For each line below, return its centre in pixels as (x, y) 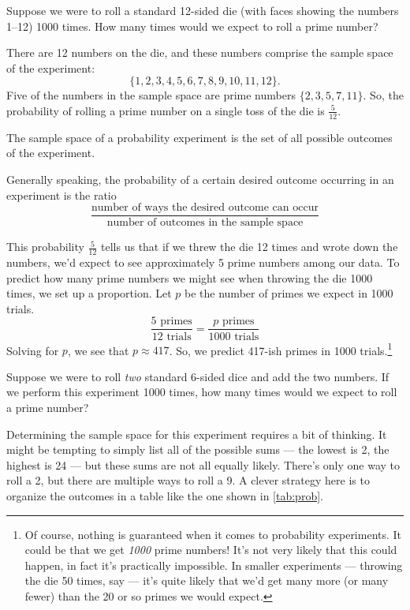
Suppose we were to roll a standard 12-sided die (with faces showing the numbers (203, 10)
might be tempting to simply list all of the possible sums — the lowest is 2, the (198, 449)
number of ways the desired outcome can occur (205, 208)
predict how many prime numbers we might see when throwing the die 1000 (190, 277)
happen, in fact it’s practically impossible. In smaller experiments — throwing (214, 565)
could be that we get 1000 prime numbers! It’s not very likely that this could (211, 550)
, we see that (98, 350)
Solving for (33, 350)
